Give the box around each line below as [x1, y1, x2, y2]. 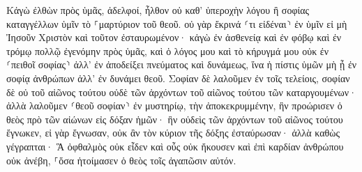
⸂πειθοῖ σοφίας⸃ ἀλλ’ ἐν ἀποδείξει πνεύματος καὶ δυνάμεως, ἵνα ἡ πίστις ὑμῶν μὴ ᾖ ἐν [6, 57, 357, 72]
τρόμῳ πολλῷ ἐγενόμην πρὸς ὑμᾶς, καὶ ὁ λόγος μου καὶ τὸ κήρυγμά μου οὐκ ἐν [6, 43, 329, 58]
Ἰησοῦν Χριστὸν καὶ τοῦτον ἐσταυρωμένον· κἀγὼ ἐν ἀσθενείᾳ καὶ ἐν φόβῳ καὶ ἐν [6, 30, 342, 45]
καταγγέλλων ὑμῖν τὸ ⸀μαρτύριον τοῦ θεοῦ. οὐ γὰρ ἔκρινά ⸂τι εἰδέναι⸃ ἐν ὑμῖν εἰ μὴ [6, 16, 347, 31]
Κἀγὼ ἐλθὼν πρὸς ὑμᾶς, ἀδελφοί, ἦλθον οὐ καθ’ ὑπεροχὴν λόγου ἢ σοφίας [6, 3, 310, 17]
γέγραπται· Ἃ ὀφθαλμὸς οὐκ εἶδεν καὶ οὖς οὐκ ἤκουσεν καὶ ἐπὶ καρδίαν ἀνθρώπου [6, 139, 344, 153]
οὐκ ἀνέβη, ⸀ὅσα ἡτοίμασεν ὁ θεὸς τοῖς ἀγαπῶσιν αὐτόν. [6, 153, 236, 167]
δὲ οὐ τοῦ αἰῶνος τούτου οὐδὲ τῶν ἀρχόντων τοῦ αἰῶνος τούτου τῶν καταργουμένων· [6, 84, 357, 99]
